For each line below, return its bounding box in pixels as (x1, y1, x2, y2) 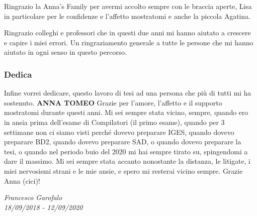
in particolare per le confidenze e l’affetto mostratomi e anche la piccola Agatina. (4, 10, 251, 21)
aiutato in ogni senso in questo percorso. (4, 47, 127, 57)
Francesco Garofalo (4, 192, 62, 203)
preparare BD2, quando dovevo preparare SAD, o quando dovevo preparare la (4, 136, 241, 147)
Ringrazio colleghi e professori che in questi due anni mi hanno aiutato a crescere (4, 27, 251, 38)
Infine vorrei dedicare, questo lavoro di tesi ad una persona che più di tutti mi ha (4, 88, 252, 98)
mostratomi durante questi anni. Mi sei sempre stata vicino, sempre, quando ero (4, 107, 249, 117)
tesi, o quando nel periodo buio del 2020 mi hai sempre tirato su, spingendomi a (4, 146, 248, 156)
